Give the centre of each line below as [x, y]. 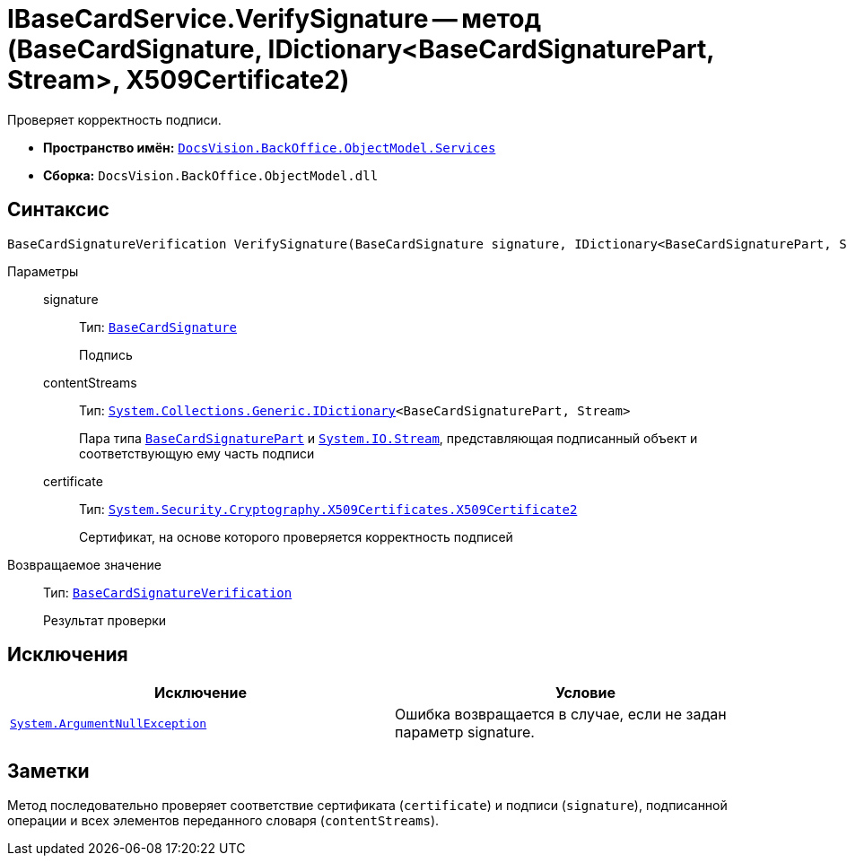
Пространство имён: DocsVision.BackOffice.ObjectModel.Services [270, 147]
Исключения [68, 655]
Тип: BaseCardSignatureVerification [168, 592]
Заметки [48, 771]
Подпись [106, 354]
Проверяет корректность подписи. [114, 119]
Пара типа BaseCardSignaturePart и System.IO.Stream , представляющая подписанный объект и [389, 438]
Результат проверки [105, 620]
